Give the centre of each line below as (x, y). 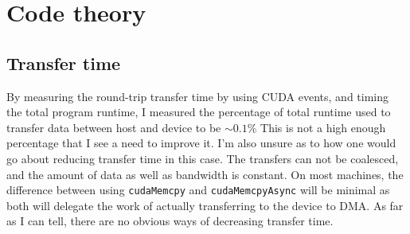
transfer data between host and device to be (114, 127)
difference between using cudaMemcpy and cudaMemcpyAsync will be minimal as (198, 190)
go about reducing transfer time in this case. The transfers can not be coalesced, (203, 158)
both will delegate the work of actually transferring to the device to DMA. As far (205, 205)
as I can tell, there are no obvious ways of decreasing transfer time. (170, 221)
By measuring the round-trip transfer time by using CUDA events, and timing (198, 96)
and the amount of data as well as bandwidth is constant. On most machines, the (205, 174)
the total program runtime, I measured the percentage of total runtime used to (199, 112)
